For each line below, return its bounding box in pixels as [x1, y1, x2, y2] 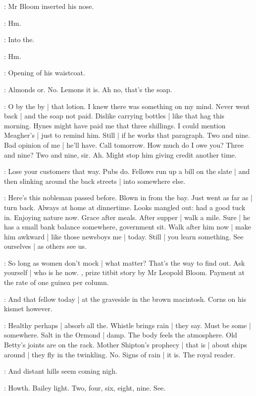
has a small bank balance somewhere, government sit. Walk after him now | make [4, 222, 251, 232]
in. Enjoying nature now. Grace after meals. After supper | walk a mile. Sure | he [4, 212, 250, 222]
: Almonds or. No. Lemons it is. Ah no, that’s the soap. [4, 84, 172, 94]
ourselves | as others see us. [4, 241, 87, 251]
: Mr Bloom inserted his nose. [4, 1, 94, 11]
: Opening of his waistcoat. [4, 67, 85, 78]
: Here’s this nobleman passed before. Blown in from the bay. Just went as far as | [4, 192, 253, 203]
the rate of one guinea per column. [4, 277, 109, 287]
